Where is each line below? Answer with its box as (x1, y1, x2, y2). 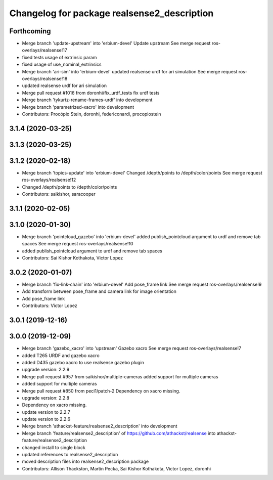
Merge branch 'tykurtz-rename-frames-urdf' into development (22, 97, 153, 103)
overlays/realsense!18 (22, 76, 68, 82)
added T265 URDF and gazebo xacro (22, 352, 100, 359)
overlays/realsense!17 (22, 47, 68, 53)
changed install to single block (22, 444, 85, 450)
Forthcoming (9, 27, 51, 35)
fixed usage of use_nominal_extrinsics (22, 61, 102, 68)
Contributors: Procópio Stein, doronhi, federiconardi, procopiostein (22, 111, 161, 117)
